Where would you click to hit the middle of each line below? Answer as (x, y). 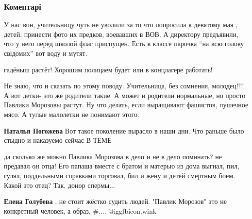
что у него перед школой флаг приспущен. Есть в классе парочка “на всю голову (124, 43)
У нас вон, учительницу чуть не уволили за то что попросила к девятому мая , (121, 25)
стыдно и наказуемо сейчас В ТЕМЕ (58, 140)
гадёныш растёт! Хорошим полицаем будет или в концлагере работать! (108, 69)
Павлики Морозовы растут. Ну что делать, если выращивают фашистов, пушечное (126, 105)
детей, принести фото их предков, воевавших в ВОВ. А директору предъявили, (121, 34)
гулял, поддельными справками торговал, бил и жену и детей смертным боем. (120, 175)
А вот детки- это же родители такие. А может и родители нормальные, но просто (125, 95)
